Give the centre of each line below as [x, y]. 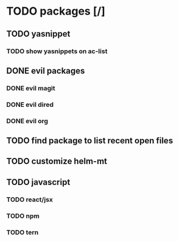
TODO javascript [38, 182]
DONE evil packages [46, 70]
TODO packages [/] [56, 11]
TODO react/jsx [30, 200]
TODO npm [23, 216]
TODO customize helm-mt [57, 161]
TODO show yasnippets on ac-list [57, 51]
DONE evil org [27, 121]
